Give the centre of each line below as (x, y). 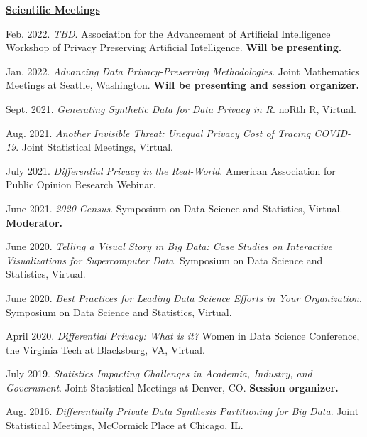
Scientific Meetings (53, 9)
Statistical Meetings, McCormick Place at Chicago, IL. (125, 425)
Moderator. (34, 222)
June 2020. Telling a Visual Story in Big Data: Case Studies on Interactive (169, 246)
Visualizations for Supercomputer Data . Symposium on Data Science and (164, 260)
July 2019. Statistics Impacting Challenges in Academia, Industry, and (159, 373)
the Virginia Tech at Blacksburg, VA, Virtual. (105, 349)
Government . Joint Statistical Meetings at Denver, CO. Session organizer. (172, 387)
